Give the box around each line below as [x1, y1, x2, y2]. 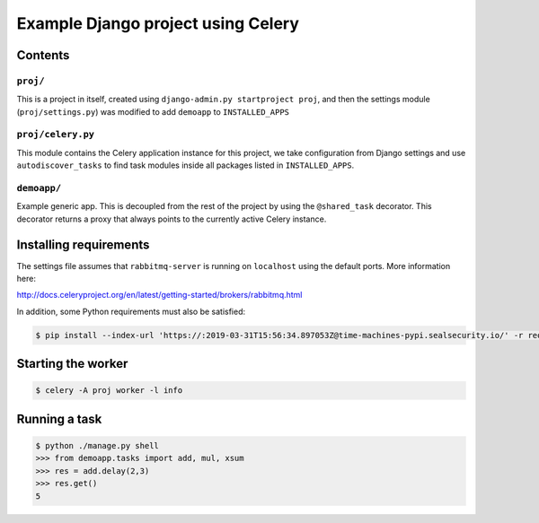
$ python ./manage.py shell [35, 440, 159, 451]
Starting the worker [16, 356, 128, 371]
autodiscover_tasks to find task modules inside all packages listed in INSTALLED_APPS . [16, 160, 355, 170]
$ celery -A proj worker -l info [35, 386, 183, 396]
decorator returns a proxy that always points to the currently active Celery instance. [16, 214, 327, 224]
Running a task [16, 411, 102, 426]
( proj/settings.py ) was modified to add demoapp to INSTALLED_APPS [16, 106, 289, 117]
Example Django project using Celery [16, 13, 300, 33]
